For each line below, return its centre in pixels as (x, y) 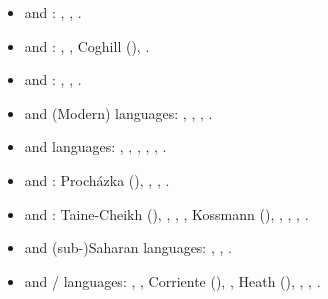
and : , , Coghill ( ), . (87, 45)
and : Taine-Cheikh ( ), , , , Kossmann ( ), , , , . (166, 213)
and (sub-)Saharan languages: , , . (128, 247)
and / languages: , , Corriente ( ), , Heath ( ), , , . (172, 280)
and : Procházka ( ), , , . (97, 179)
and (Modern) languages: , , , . (118, 112)
